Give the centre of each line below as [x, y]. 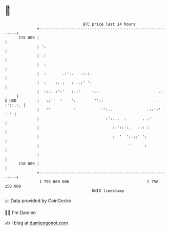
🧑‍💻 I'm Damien [20, 212]
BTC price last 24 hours [109, 24]
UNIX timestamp [108, 191]
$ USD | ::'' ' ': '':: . [81, 101]
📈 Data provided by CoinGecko [38, 201]
